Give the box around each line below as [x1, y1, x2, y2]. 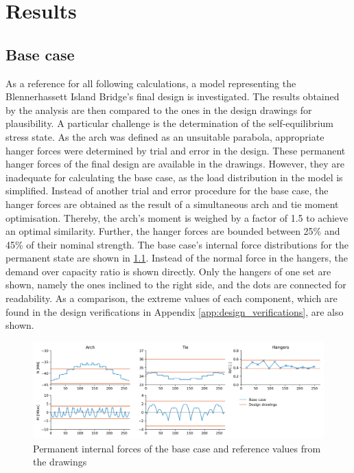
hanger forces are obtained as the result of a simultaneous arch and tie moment [5, 196, 339, 211]
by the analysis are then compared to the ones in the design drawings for [5, 102, 312, 117]
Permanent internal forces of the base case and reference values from [33, 441, 321, 455]
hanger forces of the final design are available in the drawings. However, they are [5, 157, 344, 171]
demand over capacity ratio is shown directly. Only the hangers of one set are [5, 264, 331, 278]
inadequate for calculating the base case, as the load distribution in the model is [5, 170, 343, 184]
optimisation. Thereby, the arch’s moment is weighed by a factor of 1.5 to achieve [5, 210, 349, 224]
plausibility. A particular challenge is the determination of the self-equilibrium [5, 116, 334, 130]
